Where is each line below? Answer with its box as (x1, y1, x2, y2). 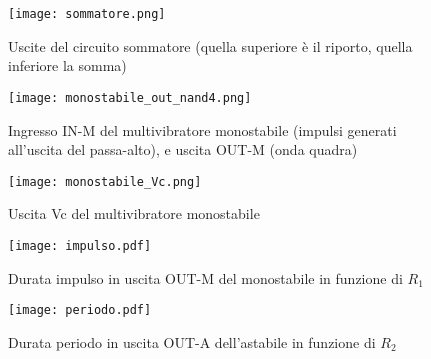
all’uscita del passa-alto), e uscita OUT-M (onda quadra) (8, 139, 358, 160)
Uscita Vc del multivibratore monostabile (8, 203, 260, 224)
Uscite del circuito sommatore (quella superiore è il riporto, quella (8, 35, 413, 56)
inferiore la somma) (8, 55, 127, 76)
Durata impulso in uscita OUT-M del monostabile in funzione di (8, 267, 403, 288)
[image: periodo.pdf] (8, 303, 152, 318)
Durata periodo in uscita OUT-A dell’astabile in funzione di (8, 331, 376, 352)
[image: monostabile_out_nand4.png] (8, 90, 252, 105)
